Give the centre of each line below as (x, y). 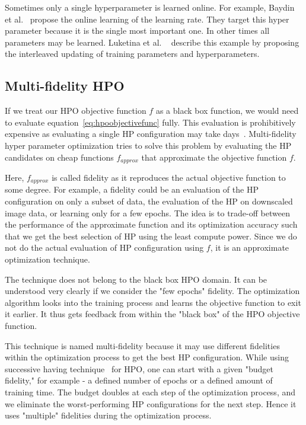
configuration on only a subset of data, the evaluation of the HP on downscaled (149, 201)
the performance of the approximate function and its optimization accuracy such (151, 224)
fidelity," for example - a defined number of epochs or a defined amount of (139, 380)
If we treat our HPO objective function (76, 111)
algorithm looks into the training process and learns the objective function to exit (153, 302)
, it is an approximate (250, 247)
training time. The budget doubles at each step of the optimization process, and (150, 392)
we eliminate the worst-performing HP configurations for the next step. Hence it (151, 403)
